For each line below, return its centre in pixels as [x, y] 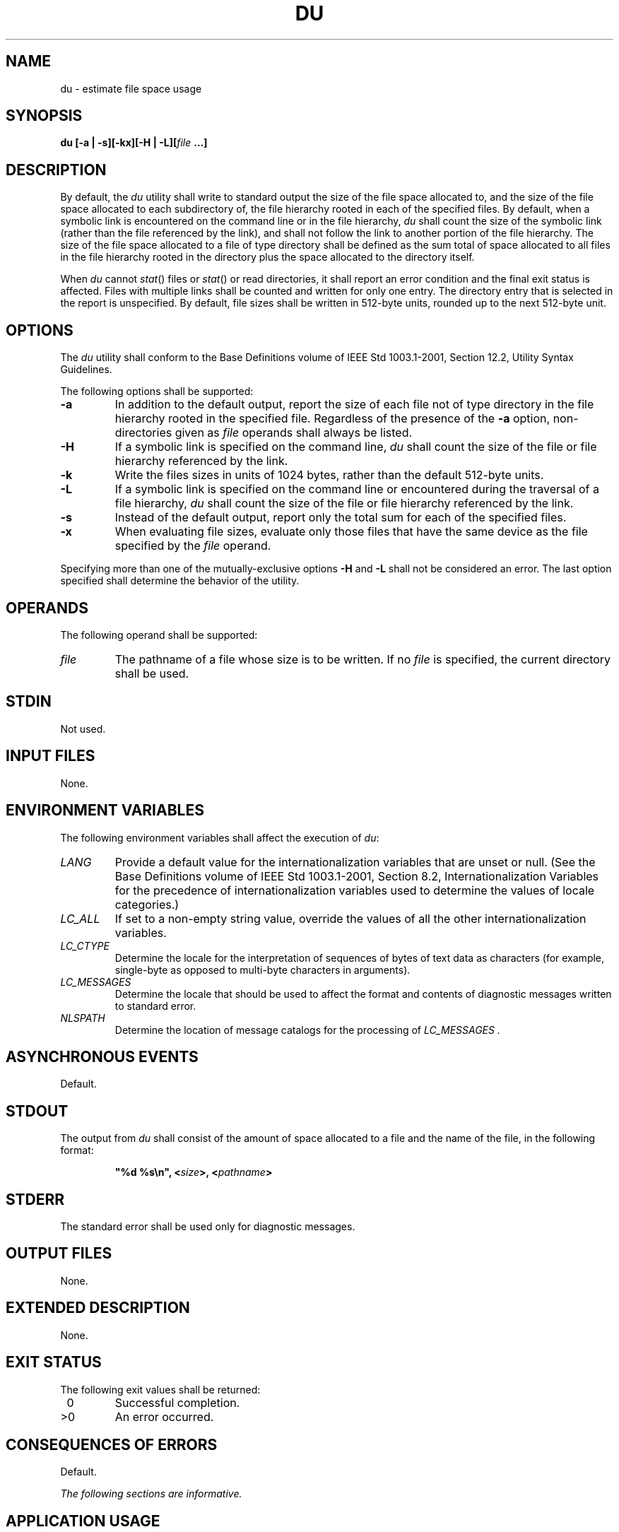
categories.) [147, 904]
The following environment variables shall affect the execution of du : [220, 837]
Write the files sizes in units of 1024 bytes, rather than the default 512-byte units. [329, 475]
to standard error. [155, 1006]
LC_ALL [80, 918]
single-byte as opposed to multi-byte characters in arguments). [263, 970]
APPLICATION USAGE [83, 1521]
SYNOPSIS [44, 116]
